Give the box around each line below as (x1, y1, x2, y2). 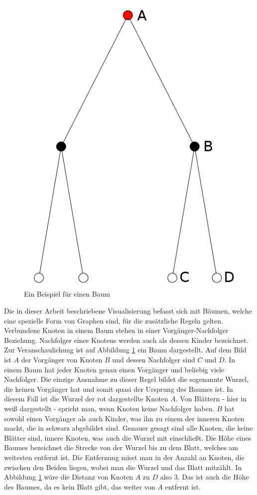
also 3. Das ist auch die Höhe (160, 472, 249, 482)
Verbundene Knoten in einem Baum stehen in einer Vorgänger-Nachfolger (4, 325, 229, 335)
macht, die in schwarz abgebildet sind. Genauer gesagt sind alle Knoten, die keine (4, 423, 253, 433)
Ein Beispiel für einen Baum (24, 289, 110, 299)
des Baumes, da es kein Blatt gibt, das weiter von (4, 481, 155, 492)
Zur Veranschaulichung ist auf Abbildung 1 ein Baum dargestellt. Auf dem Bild (4, 344, 247, 355)
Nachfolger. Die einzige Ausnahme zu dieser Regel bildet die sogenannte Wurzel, (4, 374, 249, 384)
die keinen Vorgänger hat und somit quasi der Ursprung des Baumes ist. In (4, 383, 233, 394)
